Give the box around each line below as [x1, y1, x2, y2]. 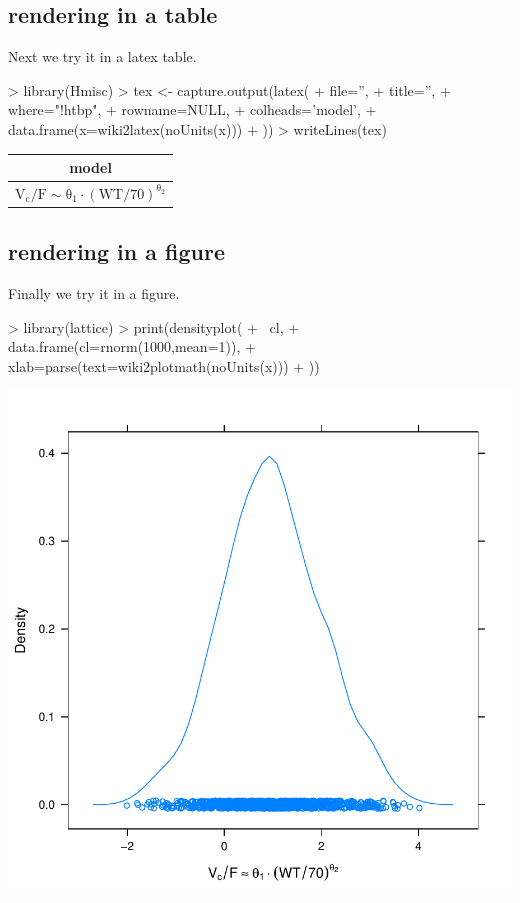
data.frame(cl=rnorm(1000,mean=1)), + [8, 336, 256, 357]
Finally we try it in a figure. [8, 283, 180, 304]
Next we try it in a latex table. [8, 46, 197, 67]
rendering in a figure [8, 236, 225, 267]
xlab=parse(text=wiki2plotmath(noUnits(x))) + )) [8, 356, 320, 376]
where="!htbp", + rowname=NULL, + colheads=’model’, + [8, 99, 377, 120]
